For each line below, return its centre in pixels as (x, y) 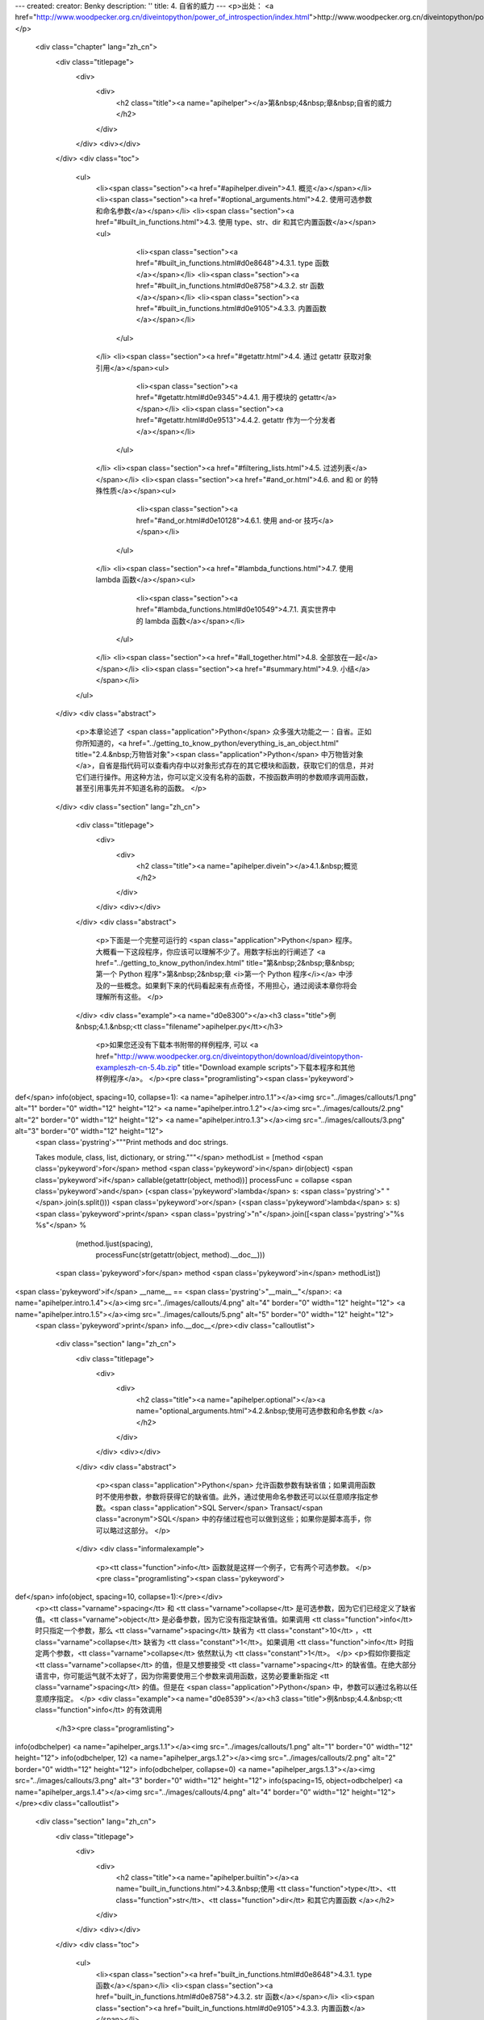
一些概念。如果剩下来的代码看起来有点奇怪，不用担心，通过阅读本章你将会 (233, 985)
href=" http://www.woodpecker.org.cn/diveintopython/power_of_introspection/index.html (162, 17)
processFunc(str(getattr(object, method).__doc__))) (180, 1254)
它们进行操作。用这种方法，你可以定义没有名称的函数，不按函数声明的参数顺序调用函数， (224, 776)
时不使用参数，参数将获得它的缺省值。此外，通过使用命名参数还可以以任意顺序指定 (233, 1496)
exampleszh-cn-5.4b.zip (136, 1067)
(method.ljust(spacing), (114, 1244)
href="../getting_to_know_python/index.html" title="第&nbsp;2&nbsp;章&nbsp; (225, 962)
